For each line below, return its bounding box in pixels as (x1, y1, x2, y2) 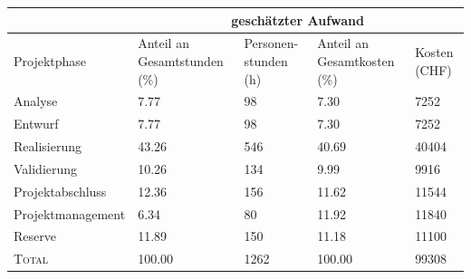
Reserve (14, 226, 56, 245)
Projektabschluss (14, 181, 107, 200)
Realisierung (14, 137, 82, 156)
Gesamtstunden (138, 51, 224, 70)
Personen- (244, 34, 299, 53)
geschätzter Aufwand (231, 10, 364, 29)
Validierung (14, 159, 78, 178)
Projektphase (14, 51, 87, 70)
